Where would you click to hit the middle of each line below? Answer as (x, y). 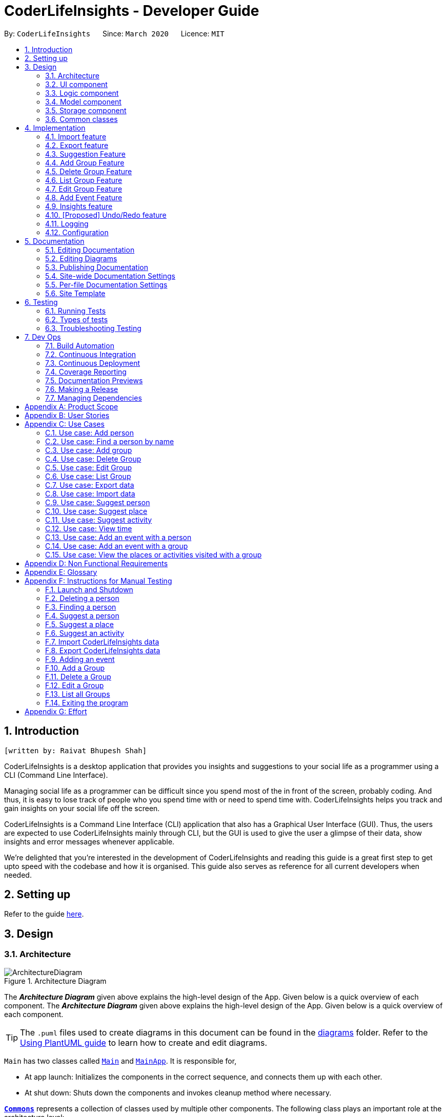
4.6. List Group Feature (84, 180)
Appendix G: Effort (56, 711)
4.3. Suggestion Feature (86, 154)
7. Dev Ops (43, 337)
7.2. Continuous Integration (91, 354)
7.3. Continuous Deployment (93, 363)
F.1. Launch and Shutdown (89, 589)
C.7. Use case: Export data (90, 485)
